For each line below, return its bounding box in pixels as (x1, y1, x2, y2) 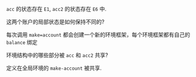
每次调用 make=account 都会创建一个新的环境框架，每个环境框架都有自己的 (6, 31, 191, 38)
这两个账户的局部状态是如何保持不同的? (6, 18, 105, 25)
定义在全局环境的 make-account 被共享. (6, 64, 102, 72)
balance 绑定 (6, 39, 38, 45)
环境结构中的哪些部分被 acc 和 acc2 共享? (6, 52, 109, 59)
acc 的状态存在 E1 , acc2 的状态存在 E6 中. (6, 5, 107, 12)
